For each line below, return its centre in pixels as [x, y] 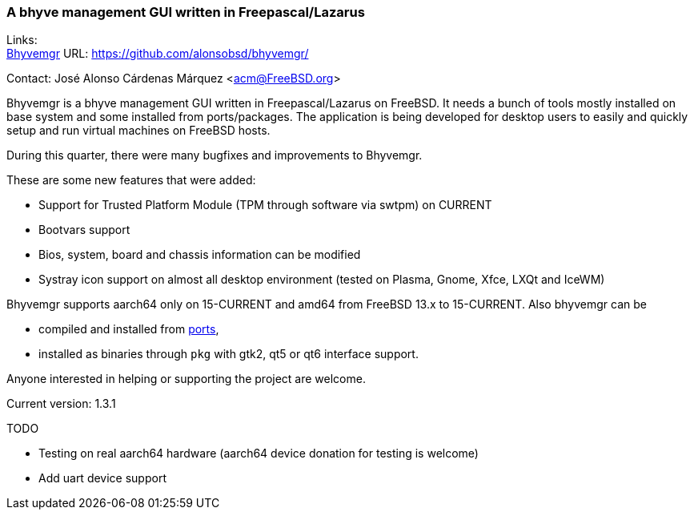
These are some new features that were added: [131, 180]
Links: [22, 40]
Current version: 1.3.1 [61, 404]
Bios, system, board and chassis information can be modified [200, 255]
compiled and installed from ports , [129, 329]
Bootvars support [84, 230]
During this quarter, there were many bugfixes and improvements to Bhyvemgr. [215, 155]
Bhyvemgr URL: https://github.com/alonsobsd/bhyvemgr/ [158, 54]
